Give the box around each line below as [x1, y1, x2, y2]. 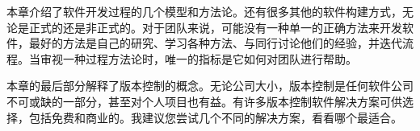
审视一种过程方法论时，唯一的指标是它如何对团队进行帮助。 [40, 50, 357, 67]
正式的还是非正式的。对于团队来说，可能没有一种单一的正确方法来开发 [28, 18, 402, 35]
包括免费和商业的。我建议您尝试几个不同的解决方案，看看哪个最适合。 [28, 108, 402, 125]
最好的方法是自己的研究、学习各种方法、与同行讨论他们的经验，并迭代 [28, 35, 402, 51]
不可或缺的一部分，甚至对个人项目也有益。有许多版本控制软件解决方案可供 [6, 92, 402, 109]
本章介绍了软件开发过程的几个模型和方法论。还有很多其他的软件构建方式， [6, 3, 402, 19]
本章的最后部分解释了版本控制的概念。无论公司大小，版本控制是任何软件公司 [6, 77, 414, 94]
